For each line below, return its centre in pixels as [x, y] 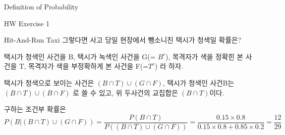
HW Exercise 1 [27, 23]
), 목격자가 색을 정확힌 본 [204, 56]
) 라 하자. [169, 66]
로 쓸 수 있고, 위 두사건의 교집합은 [125, 92]
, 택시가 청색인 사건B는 [199, 82]
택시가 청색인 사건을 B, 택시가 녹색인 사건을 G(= [80, 56]
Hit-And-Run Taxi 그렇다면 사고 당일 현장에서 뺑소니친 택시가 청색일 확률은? [123, 40]
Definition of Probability [41, 6]
